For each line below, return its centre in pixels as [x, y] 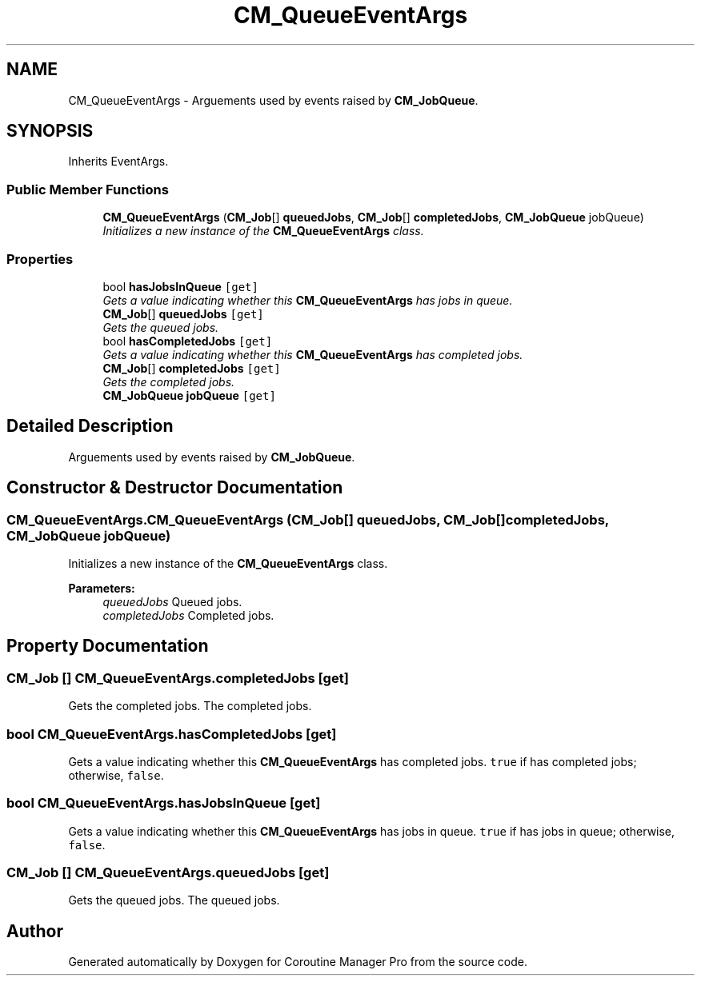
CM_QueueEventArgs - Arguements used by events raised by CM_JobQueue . [273, 100]
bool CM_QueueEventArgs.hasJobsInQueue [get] [164, 803]
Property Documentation [108, 646]
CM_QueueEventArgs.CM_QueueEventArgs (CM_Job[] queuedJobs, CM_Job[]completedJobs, [308, 519]
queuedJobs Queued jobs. [172, 602]
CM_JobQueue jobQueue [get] [189, 395]
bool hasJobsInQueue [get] [180, 286]
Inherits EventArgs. [118, 162]
